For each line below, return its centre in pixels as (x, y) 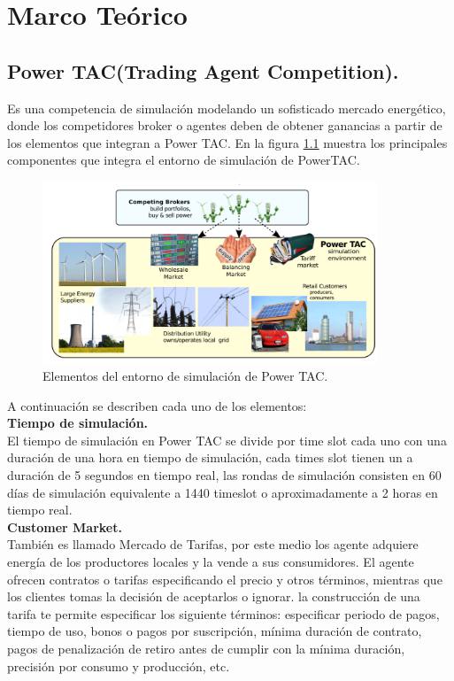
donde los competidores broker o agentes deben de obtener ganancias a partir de (225, 125)
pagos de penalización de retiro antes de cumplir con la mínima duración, (206, 649)
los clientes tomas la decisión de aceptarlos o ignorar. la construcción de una (214, 596)
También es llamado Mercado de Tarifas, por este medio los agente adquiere (213, 544)
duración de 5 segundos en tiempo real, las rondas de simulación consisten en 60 (224, 475)
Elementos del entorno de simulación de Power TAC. (185, 376)
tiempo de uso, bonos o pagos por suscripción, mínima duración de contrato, (215, 631)
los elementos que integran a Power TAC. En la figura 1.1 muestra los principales (227, 142)
